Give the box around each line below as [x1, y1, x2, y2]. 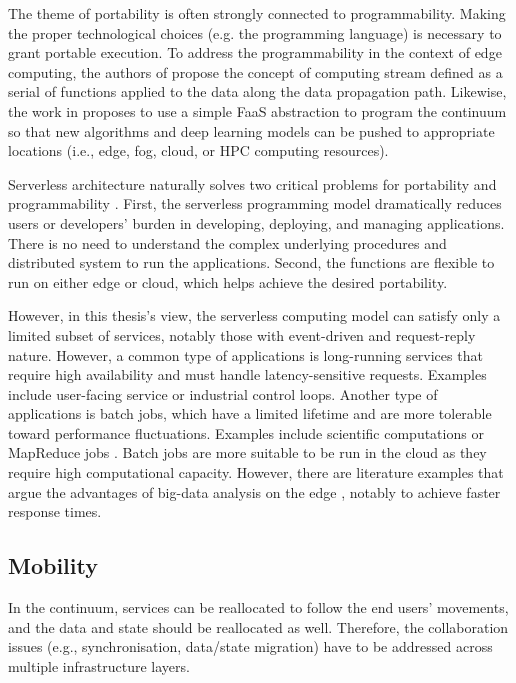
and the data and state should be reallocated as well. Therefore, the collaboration [8, 616, 509, 637]
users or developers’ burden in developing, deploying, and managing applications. [8, 212, 505, 233]
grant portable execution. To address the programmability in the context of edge [8, 42, 502, 63]
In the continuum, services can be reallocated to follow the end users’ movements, [8, 597, 509, 618]
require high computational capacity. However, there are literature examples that [8, 462, 504, 483]
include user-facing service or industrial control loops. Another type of [8, 383, 438, 404]
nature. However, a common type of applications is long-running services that [8, 344, 483, 365]
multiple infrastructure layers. [8, 655, 190, 676]
